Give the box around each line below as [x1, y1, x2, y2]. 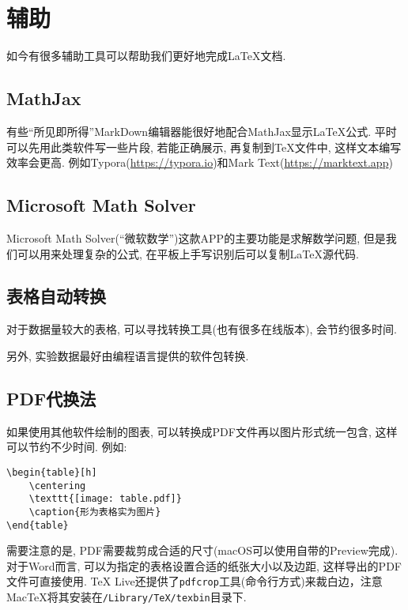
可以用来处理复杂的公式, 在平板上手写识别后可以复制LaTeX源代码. [17, 245, 359, 262]
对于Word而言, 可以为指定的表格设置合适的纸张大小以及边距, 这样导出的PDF [6, 557, 402, 574]
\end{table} [6, 519, 69, 531]
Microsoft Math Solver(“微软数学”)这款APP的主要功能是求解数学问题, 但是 [6, 229, 386, 246]
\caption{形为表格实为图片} [28, 506, 161, 518]
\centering [28, 480, 86, 491]
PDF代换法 [6, 386, 96, 410]
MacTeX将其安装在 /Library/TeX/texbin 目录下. [6, 589, 247, 604]
